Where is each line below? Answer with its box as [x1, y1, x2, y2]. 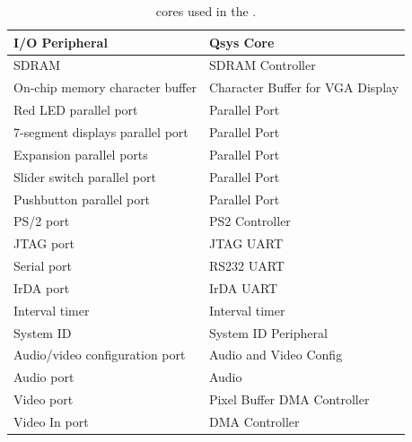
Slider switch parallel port [13, 167, 156, 186]
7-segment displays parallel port [13, 122, 188, 141]
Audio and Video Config [208, 345, 343, 364]
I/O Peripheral [13, 32, 108, 51]
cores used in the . [155, 2, 257, 20]
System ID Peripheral [208, 323, 328, 342]
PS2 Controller [208, 212, 291, 230]
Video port [13, 390, 74, 409]
